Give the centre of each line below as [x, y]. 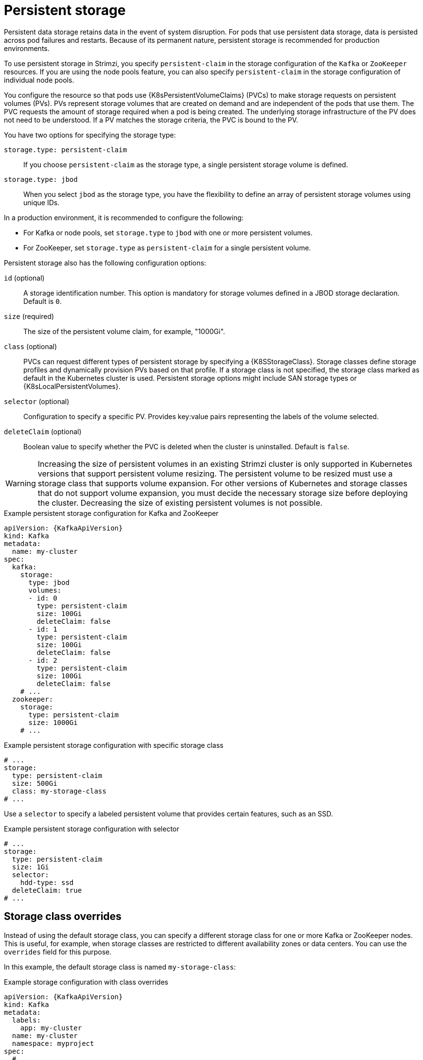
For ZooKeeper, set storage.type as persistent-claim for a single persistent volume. [167, 247]
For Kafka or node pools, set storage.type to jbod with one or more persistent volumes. [168, 232]
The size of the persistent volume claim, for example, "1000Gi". [124, 331]
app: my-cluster [51, 1028]
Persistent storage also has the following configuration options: [105, 263]
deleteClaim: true [47, 890]
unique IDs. [42, 202]
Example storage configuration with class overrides [86, 982]
